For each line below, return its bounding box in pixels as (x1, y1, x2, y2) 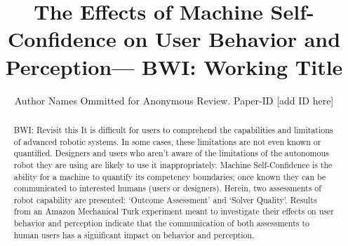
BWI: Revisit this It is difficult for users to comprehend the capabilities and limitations (13, 123, 333, 135)
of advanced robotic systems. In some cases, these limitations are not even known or (13, 135, 321, 147)
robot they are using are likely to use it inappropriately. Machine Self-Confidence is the (13, 158, 333, 170)
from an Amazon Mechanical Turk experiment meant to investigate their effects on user (13, 205, 334, 217)
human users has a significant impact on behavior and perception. (13, 228, 255, 240)
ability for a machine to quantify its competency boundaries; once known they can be (13, 170, 326, 182)
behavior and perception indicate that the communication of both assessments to (13, 217, 309, 229)
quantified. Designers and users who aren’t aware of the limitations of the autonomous (13, 147, 329, 159)
